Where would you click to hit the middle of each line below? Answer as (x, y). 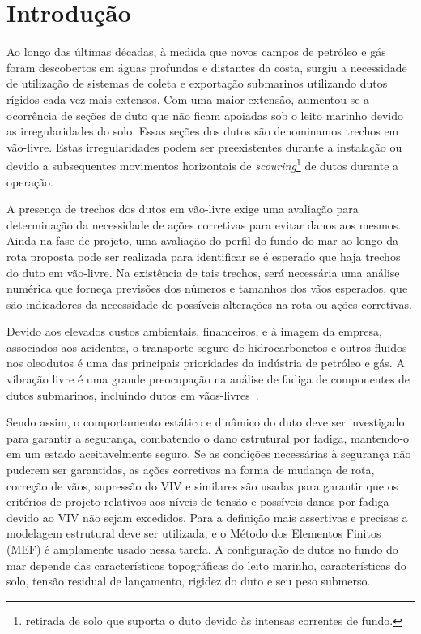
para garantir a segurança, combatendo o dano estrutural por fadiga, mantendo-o (208, 437)
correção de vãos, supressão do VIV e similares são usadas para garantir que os (202, 485)
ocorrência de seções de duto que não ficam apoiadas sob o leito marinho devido (205, 115)
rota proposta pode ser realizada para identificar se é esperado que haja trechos (204, 256)
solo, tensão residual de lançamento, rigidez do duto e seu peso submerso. (189, 581)
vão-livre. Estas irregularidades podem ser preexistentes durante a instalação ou (204, 146)
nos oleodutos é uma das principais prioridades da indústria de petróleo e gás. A (206, 363)
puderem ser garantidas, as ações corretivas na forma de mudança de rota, (191, 470)
